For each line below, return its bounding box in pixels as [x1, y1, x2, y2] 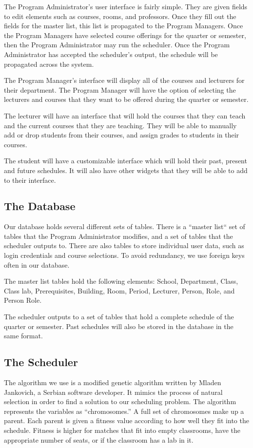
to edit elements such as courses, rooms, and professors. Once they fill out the [4, 11, 236, 21]
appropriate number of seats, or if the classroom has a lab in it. [4, 434, 194, 445]
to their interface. [4, 175, 56, 185]
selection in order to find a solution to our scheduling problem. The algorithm [4, 396, 236, 407]
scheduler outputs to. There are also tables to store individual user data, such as [4, 240, 244, 251]
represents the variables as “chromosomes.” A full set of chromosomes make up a [4, 406, 244, 416]
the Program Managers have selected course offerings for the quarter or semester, [4, 30, 246, 40]
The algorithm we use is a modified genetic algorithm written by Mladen [4, 377, 221, 388]
